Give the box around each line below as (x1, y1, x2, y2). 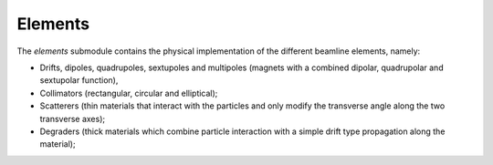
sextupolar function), (39, 75, 119, 86)
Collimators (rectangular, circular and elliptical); (39, 88, 218, 98)
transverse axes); (39, 113, 105, 124)
